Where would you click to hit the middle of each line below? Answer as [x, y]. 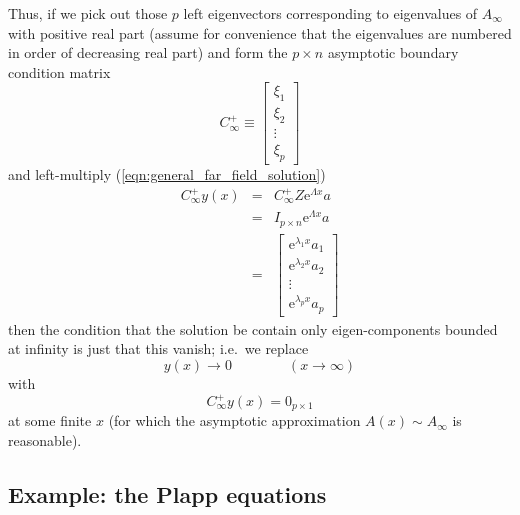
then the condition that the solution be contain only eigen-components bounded [253, 328]
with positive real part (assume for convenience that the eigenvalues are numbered [260, 32]
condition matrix [59, 71]
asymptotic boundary [393, 52]
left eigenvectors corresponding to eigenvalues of [330, 13]
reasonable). [45, 440]
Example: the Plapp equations [167, 494]
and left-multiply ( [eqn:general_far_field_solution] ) [167, 173]
